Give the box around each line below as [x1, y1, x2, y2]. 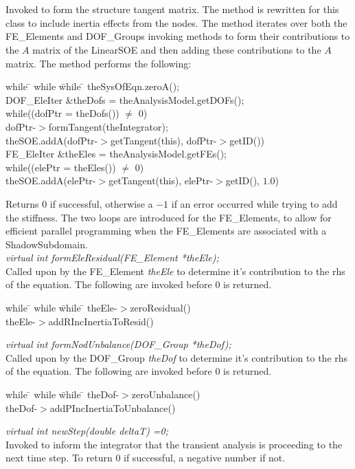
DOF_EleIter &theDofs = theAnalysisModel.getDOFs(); [5, 92, 244, 107]
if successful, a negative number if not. [124, 450, 286, 465]
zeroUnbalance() [131, 387, 201, 402]
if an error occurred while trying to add [171, 196, 338, 210]
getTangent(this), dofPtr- [110, 133, 217, 147]
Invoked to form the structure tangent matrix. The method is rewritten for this [5, 2, 339, 17]
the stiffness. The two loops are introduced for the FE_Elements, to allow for [5, 210, 332, 224]
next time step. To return [5, 450, 113, 465]
